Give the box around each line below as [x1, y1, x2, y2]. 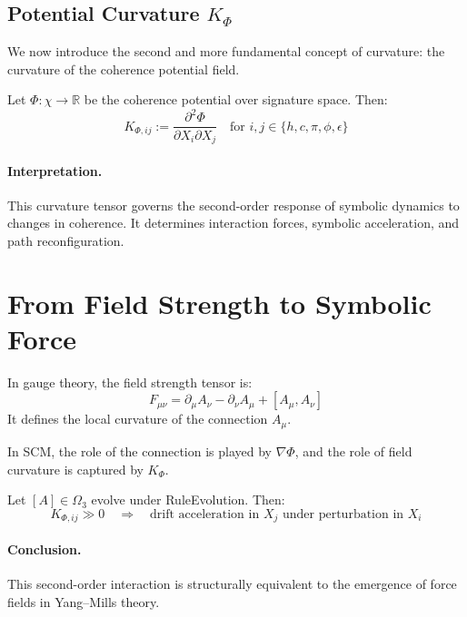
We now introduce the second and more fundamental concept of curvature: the [7, 42, 445, 61]
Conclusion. [7, 539, 82, 558]
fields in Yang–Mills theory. [7, 592, 160, 611]
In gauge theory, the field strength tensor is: [7, 372, 253, 391]
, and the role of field [294, 441, 412, 460]
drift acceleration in [150, 507, 260, 521]
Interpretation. [7, 161, 103, 180]
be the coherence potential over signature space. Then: [84, 90, 388, 109]
